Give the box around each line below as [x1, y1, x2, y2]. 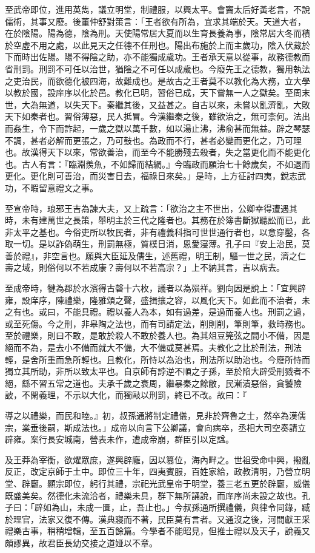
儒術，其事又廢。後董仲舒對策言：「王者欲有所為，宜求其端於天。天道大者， [5, 15, 306, 27]
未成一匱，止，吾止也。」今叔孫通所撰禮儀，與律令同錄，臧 [76, 501, 310, 514]
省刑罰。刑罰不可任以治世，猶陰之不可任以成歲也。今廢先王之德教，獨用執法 [5, 62, 310, 75]
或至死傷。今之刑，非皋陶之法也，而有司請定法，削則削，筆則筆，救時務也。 [5, 317, 310, 330]
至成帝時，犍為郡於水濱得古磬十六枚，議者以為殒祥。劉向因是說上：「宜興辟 [5, 282, 306, 294]
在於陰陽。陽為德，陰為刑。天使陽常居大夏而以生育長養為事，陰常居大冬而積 [5, 27, 310, 39]
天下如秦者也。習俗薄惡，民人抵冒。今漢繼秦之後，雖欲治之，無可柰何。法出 [5, 110, 310, 123]
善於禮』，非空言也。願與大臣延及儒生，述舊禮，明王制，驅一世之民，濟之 [5, 249, 297, 262]
